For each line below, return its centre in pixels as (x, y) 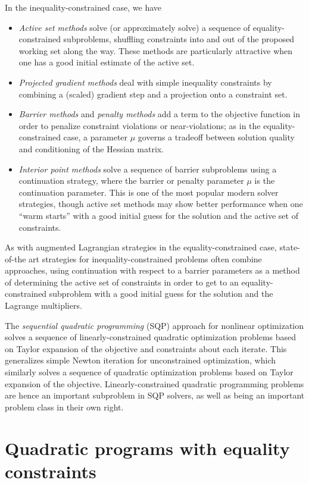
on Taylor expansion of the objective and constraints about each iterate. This (146, 348)
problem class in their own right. (64, 407)
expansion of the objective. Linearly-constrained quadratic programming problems (154, 383)
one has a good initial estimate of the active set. (107, 62)
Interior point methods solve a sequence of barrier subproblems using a (148, 169)
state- (290, 247)
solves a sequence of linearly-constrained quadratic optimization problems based (151, 337)
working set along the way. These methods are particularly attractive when (156, 50)
